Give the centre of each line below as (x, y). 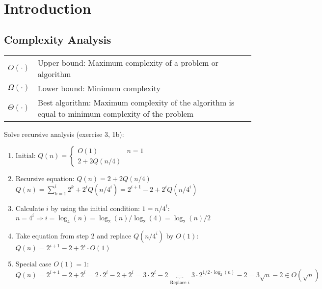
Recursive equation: (45, 178)
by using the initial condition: (95, 208)
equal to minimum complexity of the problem (116, 113)
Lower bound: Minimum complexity (99, 88)
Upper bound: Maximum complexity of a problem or (128, 62)
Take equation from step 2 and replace (73, 235)
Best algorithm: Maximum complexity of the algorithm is (136, 102)
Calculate (30, 208)
